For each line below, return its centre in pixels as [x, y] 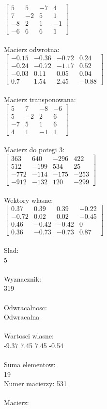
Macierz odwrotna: [32, 49]
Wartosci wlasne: [29, 336]
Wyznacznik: [23, 278]
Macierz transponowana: [40, 99]
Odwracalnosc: [25, 307]
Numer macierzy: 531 [35, 383]
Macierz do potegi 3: [34, 150]
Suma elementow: [30, 365]
